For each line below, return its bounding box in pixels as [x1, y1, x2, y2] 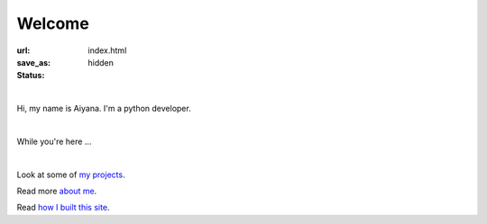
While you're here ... [16, 136, 92, 147]
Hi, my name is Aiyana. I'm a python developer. [16, 103, 191, 114]
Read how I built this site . [16, 202, 110, 213]
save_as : [16, 57, 51, 67]
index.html [87, 45, 127, 56]
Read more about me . [16, 185, 97, 197]
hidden [87, 57, 115, 67]
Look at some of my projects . [16, 169, 125, 180]
